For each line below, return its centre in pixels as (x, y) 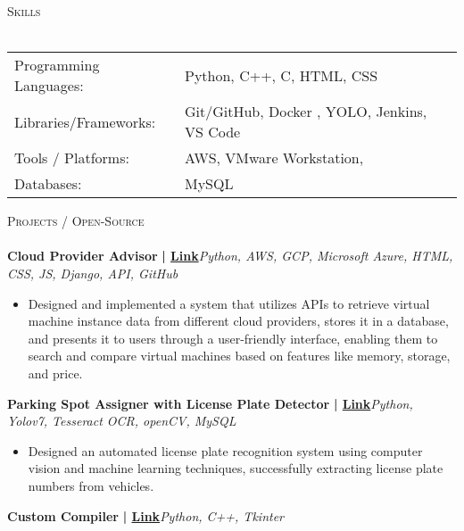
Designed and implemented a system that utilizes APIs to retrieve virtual (229, 303)
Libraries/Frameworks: (85, 121)
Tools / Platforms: (72, 158)
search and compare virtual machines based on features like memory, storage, (239, 356)
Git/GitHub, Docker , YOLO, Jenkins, (306, 112)
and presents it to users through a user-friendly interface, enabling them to (233, 338)
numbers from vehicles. (91, 485)
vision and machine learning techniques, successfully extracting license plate (236, 468)
